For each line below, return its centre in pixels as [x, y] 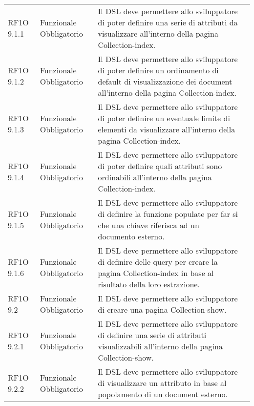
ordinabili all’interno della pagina [155, 177]
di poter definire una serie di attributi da [168, 22]
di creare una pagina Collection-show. [162, 310]
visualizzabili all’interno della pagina [160, 346]
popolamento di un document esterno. [163, 394]
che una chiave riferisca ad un [148, 225]
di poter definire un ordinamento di [158, 70]
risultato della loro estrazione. [149, 284]
